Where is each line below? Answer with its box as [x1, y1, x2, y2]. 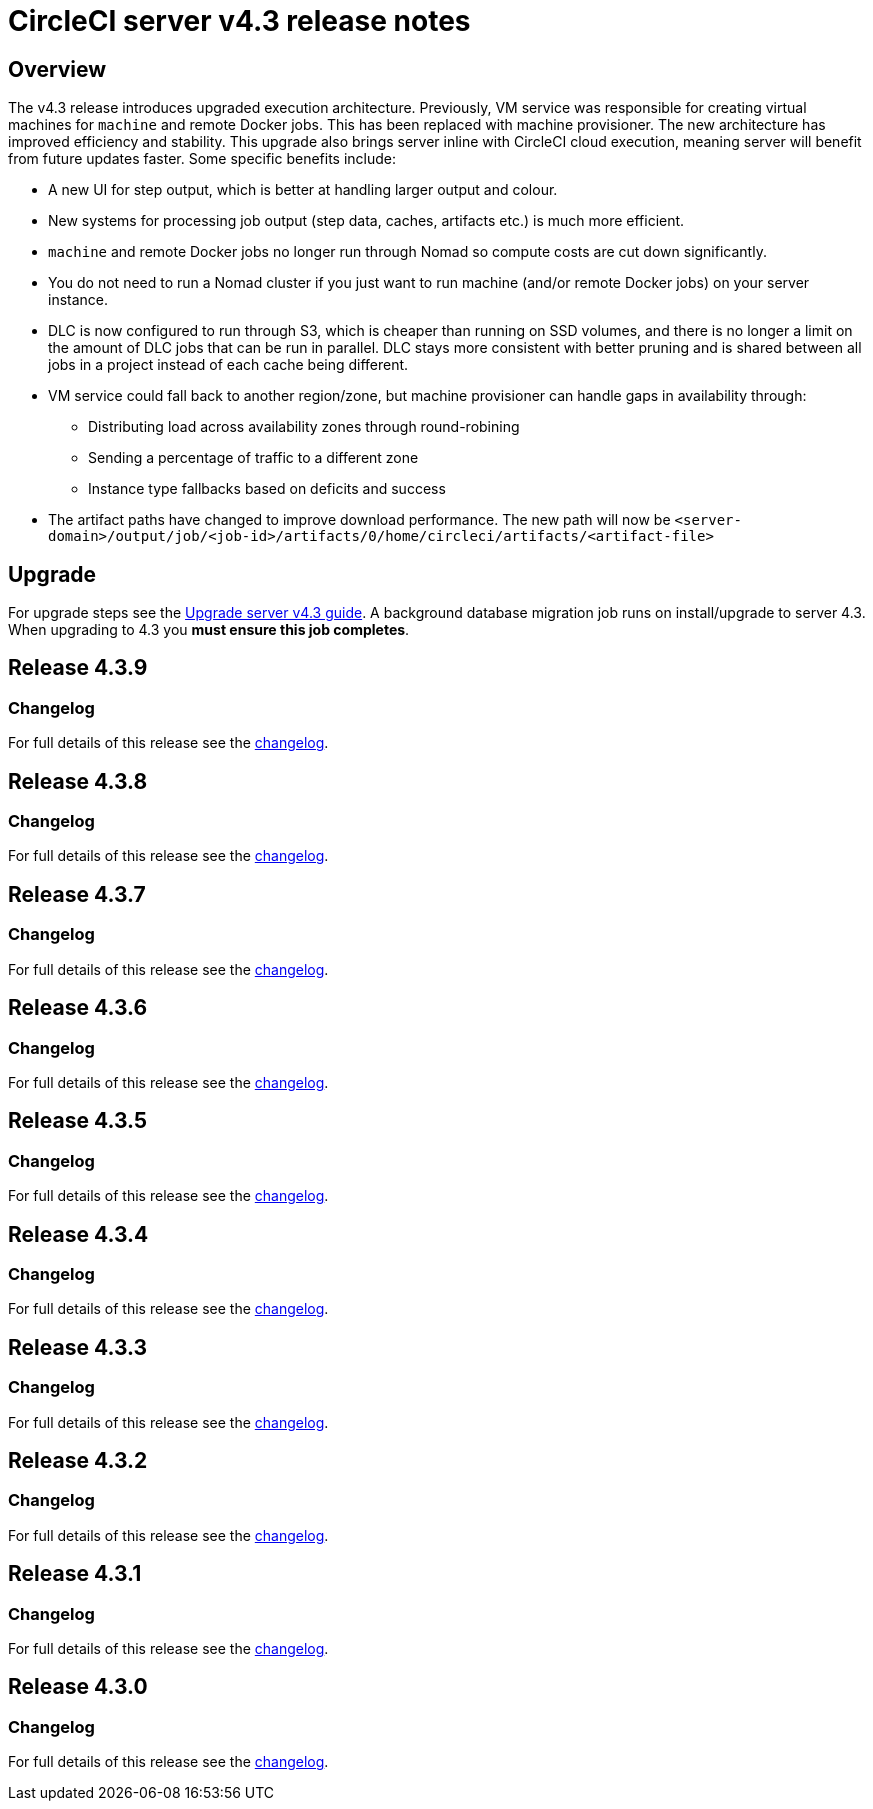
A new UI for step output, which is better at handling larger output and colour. [48, 181, 558, 199]
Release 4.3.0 [8, 1674, 148, 1700]
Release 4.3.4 [8, 1221, 149, 1247]
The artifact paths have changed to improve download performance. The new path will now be [48, 511, 671, 529]
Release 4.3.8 [8, 768, 148, 794]
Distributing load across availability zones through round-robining [88, 418, 520, 436]
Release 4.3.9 [8, 655, 148, 681]
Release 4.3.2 [8, 1447, 148, 1473]
